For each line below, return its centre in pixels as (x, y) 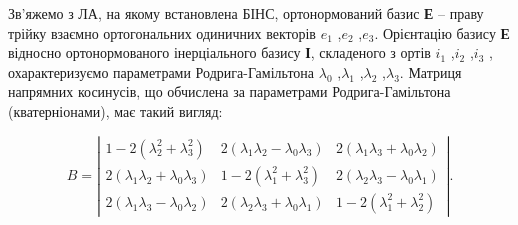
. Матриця (430, 71)
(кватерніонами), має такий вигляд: (115, 110)
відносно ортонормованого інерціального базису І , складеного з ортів (219, 52)
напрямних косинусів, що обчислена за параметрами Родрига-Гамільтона (229, 91)
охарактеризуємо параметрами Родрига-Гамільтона (161, 71)
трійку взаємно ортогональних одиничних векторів (162, 32)
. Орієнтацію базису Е (442, 32)
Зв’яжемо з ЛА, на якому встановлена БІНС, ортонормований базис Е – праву (246, 13)
